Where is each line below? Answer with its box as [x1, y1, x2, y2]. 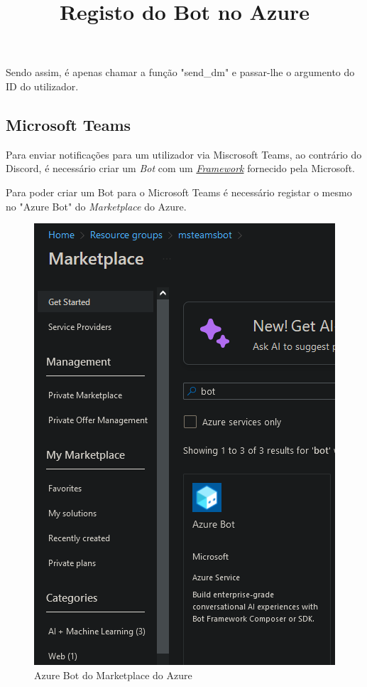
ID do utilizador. [6, 78, 79, 93]
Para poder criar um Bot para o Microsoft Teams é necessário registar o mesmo [6, 184, 352, 199]
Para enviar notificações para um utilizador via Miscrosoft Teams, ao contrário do [6, 147, 362, 161]
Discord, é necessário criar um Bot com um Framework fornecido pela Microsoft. [6, 161, 355, 176]
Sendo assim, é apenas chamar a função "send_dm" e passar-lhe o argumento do [6, 65, 355, 80]
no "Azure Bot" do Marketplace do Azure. [6, 198, 187, 213]
